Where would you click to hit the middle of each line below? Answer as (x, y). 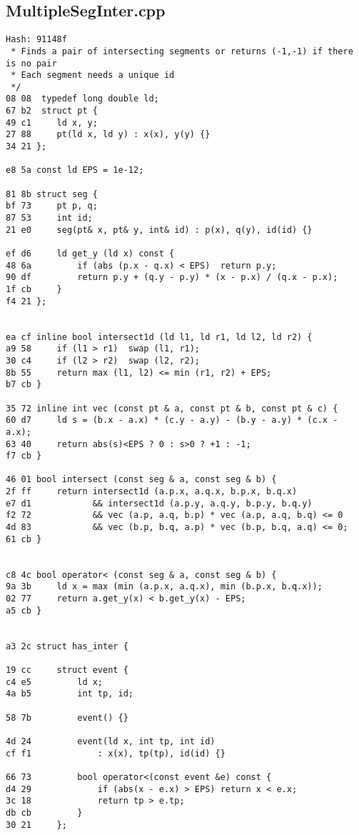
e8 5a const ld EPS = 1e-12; (75, 170)
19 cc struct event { (67, 670)
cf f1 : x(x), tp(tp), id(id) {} (116, 753)
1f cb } (34, 289)
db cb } (44, 812)
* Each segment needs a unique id (93, 75)
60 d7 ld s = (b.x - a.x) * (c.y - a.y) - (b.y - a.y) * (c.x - (172, 420)
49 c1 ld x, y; (52, 122)
